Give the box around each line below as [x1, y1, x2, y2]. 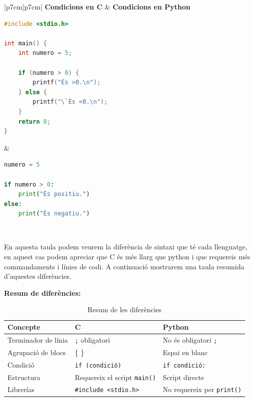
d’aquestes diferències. [4, 271, 71, 281]
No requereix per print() [163, 384, 242, 395]
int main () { [4, 39, 47, 47]
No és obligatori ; [163, 334, 218, 345]
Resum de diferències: [4, 287, 81, 298]
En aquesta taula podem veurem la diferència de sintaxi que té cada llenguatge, [4, 241, 248, 252]
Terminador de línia [7, 334, 68, 345]
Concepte [7, 322, 40, 332]
